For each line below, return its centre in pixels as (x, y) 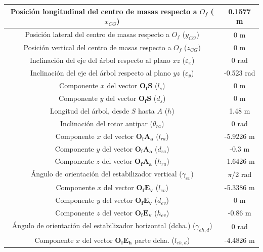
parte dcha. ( (154, 240)
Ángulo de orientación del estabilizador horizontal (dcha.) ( (104, 225)
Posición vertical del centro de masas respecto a (97, 47)
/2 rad (242, 174)
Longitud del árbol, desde (90, 111)
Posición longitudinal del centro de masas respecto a (104, 11)
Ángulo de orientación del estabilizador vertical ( (106, 174)
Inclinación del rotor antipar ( (106, 123)
